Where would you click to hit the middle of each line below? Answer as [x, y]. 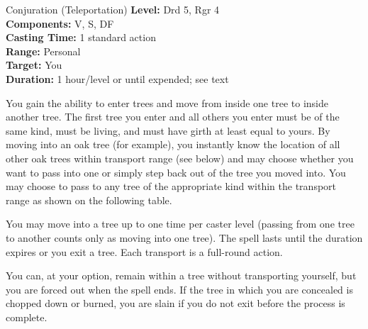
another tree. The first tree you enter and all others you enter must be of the [173, 117]
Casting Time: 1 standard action [81, 37]
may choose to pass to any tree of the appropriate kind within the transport [171, 186]
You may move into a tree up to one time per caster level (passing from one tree [180, 224]
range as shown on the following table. [89, 200]
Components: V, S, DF [60, 23]
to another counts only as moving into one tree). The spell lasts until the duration [184, 237]
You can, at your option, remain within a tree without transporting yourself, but [181, 275]
